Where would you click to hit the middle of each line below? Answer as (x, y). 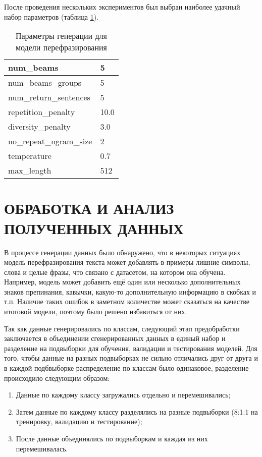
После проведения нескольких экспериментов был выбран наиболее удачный (122, 7)
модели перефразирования (61, 47)
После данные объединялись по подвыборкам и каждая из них (112, 438)
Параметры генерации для (61, 36)
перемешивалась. (42, 448)
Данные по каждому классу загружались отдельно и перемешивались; (123, 395)
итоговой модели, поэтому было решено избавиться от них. (96, 311)
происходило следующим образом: (57, 378)
